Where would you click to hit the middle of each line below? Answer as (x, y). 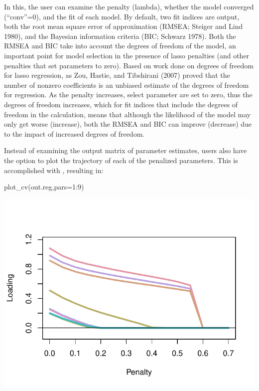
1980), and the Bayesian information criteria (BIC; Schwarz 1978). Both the (120, 36)
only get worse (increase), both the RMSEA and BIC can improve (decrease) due (128, 124)
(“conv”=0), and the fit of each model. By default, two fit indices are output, (122, 16)
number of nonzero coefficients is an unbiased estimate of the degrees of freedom (127, 85)
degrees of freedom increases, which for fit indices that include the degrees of (121, 104)
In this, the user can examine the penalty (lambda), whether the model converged (129, 6)
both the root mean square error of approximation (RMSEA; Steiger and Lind (124, 26)
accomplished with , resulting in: (54, 170)
